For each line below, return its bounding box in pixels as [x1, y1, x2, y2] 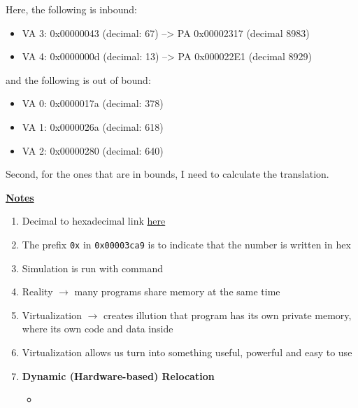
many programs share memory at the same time [74, 284, 280, 299]
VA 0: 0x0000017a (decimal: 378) [22, 96, 164, 111]
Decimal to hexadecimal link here [22, 213, 166, 228]
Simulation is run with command [22, 260, 163, 275]
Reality [22, 284, 53, 299]
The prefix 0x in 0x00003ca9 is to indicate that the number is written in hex [22, 237, 351, 251]
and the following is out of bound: [6, 72, 151, 87]
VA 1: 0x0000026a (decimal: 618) [22, 119, 164, 134]
